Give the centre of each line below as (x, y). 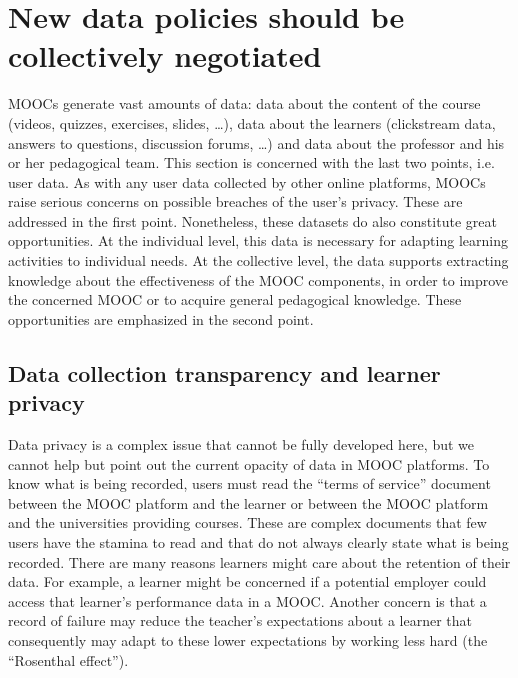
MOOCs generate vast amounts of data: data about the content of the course (244, 103)
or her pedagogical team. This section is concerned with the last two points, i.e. (251, 162)
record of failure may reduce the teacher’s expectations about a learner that (240, 620)
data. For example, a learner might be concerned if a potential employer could (247, 581)
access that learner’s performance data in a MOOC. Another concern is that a (247, 600)
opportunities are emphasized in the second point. (161, 318)
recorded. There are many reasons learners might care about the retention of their (259, 561)
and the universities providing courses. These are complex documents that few (247, 522)
